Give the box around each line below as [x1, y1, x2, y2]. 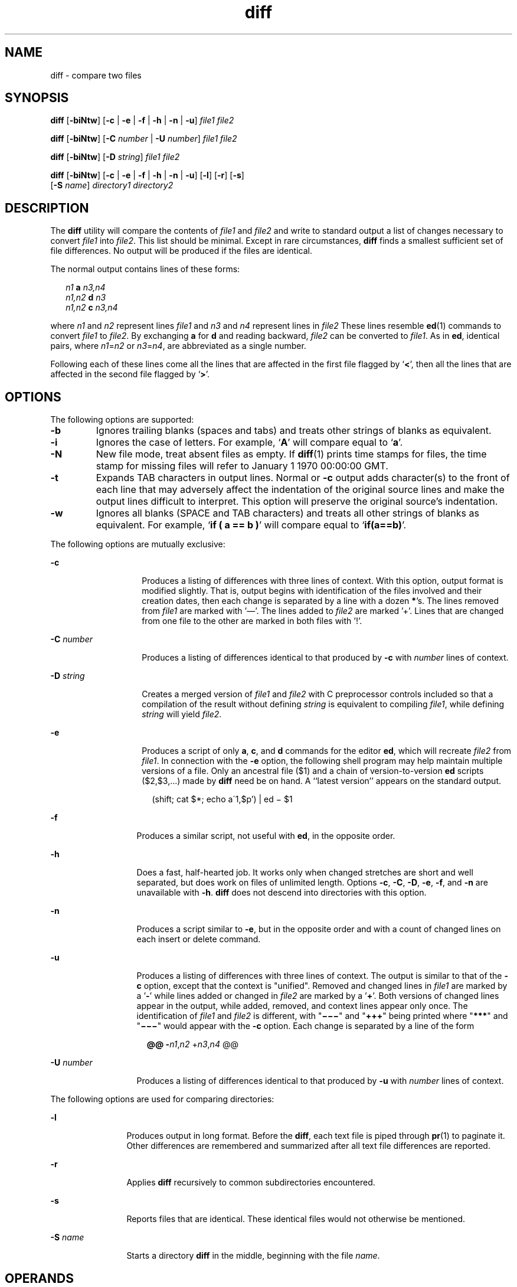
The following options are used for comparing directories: [50, 1094, 274, 1105]
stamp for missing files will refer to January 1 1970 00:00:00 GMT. [96, 460, 388, 472]
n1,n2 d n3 [66, 292, 106, 303]
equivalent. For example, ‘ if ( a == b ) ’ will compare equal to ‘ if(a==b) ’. [96, 519, 407, 531]
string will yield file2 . [142, 709, 222, 720]
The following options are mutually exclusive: [50, 539, 225, 550]
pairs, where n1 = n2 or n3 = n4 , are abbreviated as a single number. [50, 341, 306, 351]
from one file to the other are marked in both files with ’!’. [142, 616, 362, 626]
